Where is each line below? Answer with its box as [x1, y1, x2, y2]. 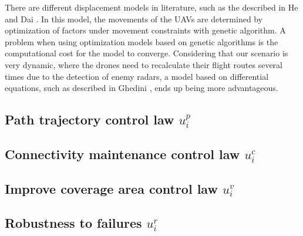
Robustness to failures [5, 214, 142, 232]
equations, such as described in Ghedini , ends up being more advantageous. [5, 82, 278, 94]
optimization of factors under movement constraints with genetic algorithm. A [5, 24, 286, 36]
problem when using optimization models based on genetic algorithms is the [5, 35, 278, 48]
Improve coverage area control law [5, 179, 218, 197]
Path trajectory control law [5, 110, 174, 129]
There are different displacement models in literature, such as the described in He [5, 1, 298, 13]
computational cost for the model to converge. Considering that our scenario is [5, 47, 288, 59]
